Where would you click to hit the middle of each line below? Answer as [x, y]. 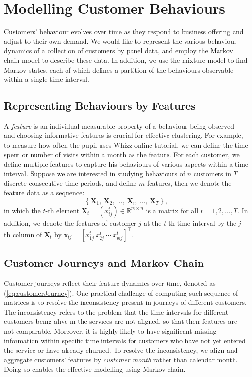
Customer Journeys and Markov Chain [104, 263]
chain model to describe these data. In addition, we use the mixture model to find [126, 60]
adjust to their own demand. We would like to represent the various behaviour [120, 41]
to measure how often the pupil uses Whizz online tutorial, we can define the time [126, 145]
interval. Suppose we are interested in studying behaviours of [95, 173]
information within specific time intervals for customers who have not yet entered [125, 340]
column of [27, 234]
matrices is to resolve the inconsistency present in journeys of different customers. [125, 302]
